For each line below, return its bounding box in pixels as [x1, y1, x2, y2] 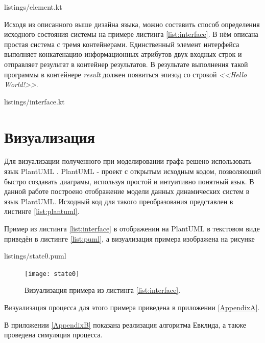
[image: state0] [25, 270, 80, 277]
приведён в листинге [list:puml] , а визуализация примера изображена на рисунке [4, 233, 255, 244]
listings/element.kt [4, 2, 62, 12]
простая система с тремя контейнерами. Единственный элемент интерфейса [4, 38, 239, 49]
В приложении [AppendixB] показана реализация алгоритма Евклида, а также [4, 319, 246, 330]
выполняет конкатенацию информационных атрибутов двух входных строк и [4, 49, 242, 59]
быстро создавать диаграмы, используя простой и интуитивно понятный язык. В [4, 176, 254, 186]
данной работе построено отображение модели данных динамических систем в [4, 186, 250, 197]
